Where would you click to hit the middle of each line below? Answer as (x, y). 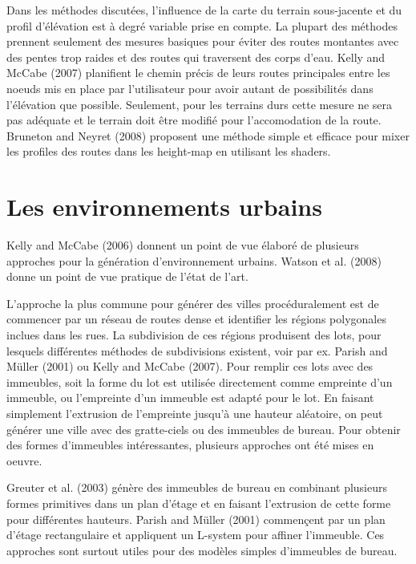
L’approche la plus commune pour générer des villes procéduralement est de (193, 303)
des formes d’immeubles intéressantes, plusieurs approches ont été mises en (190, 445)
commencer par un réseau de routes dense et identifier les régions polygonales (196, 319)
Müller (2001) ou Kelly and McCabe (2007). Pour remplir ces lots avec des (190, 366)
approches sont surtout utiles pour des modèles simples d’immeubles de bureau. (202, 550)
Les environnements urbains (164, 207)
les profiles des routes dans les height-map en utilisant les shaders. (169, 151)
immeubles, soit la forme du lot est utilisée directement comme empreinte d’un (200, 381)
